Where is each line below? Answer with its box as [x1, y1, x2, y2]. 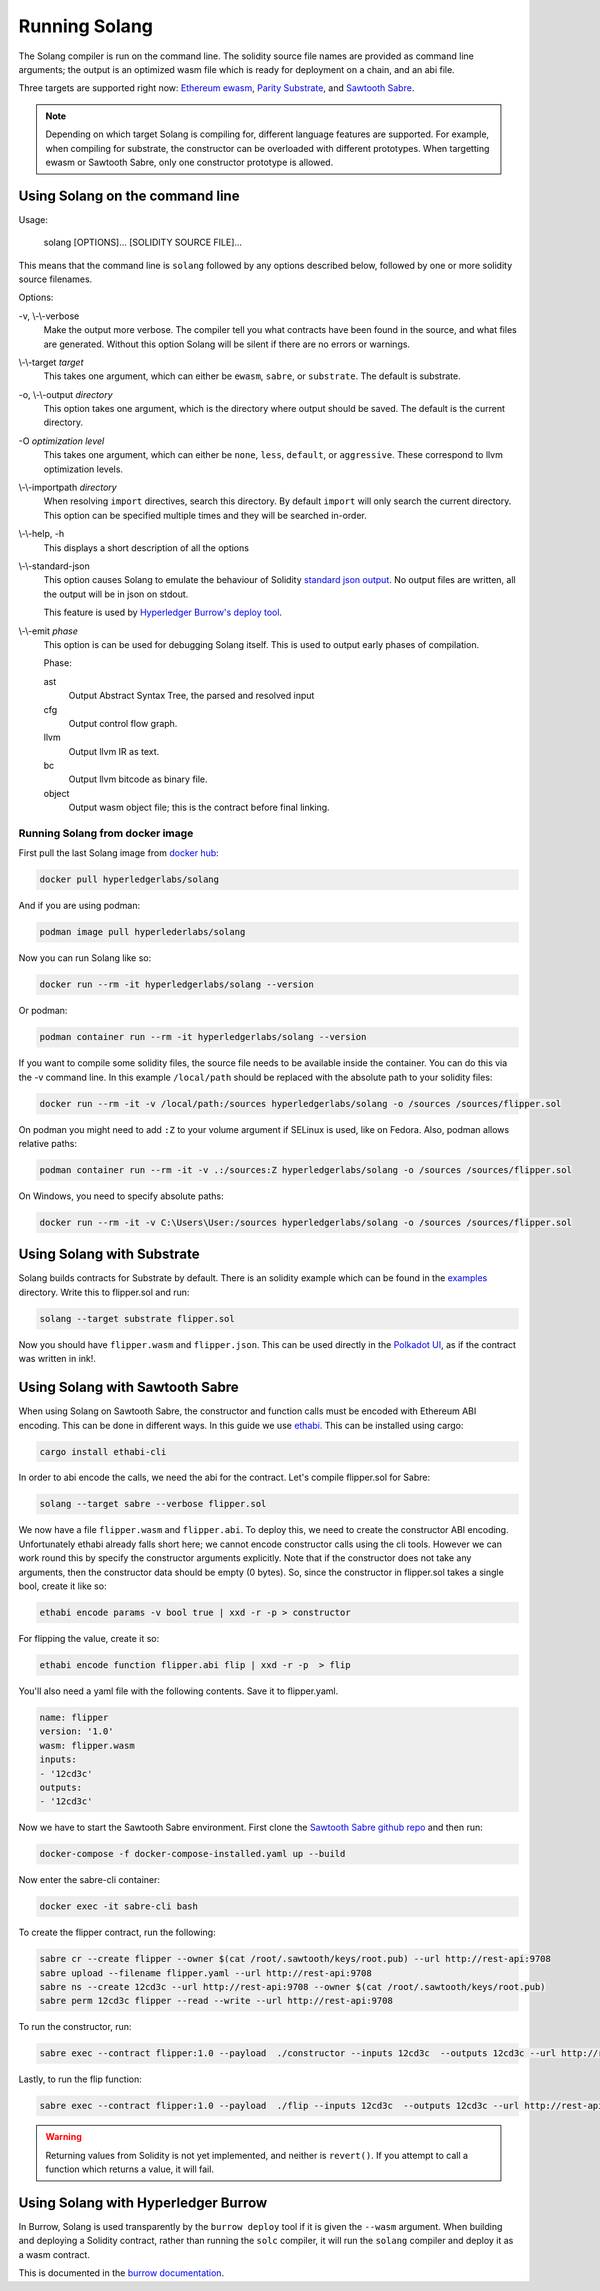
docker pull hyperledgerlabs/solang [39, 874, 220, 885]
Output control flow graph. [68, 717, 178, 729]
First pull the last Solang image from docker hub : [18, 847, 219, 859]
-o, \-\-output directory [18, 388, 114, 400]
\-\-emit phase [18, 625, 79, 637]
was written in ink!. [18, 1353, 97, 1365]
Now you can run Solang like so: [18, 952, 152, 964]
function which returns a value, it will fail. [45, 2163, 215, 2175]
